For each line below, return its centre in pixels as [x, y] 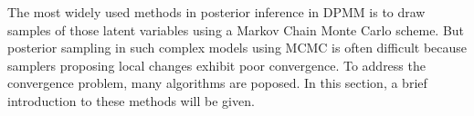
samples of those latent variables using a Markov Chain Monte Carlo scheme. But [236, 29]
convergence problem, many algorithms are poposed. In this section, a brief [217, 83]
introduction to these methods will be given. [131, 100]
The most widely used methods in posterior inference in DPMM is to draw [216, 12]
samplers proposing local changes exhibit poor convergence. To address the [216, 65]
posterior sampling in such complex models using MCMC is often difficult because [237, 48]
